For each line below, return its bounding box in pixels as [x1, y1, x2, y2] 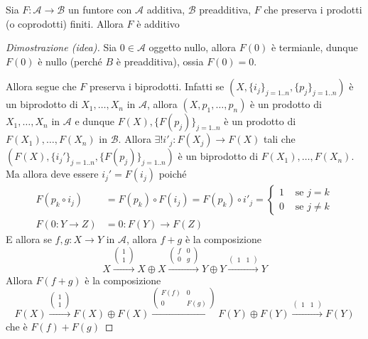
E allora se [6, 232, 52, 247]
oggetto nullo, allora [148, 40, 237, 55]
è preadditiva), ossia [116, 53, 204, 68]
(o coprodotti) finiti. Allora [6, 16, 124, 31]
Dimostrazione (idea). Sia [6, 40, 117, 55]
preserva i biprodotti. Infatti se [90, 79, 224, 94]
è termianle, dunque [271, 40, 358, 55]
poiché [158, 166, 187, 181]
